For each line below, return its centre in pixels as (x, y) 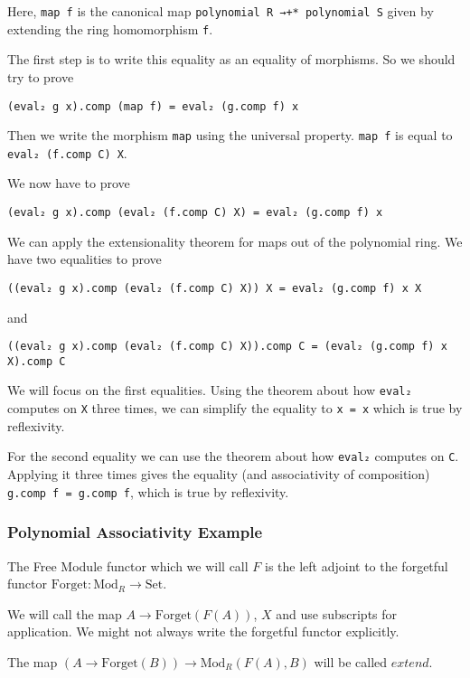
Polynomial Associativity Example (135, 532)
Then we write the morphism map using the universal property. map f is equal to (230, 135)
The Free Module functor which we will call (128, 565)
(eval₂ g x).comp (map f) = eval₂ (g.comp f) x (153, 106)
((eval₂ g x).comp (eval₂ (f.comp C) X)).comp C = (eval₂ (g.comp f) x (227, 347)
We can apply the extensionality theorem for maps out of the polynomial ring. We (235, 241)
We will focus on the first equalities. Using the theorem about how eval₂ (210, 390)
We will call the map (65, 613)
